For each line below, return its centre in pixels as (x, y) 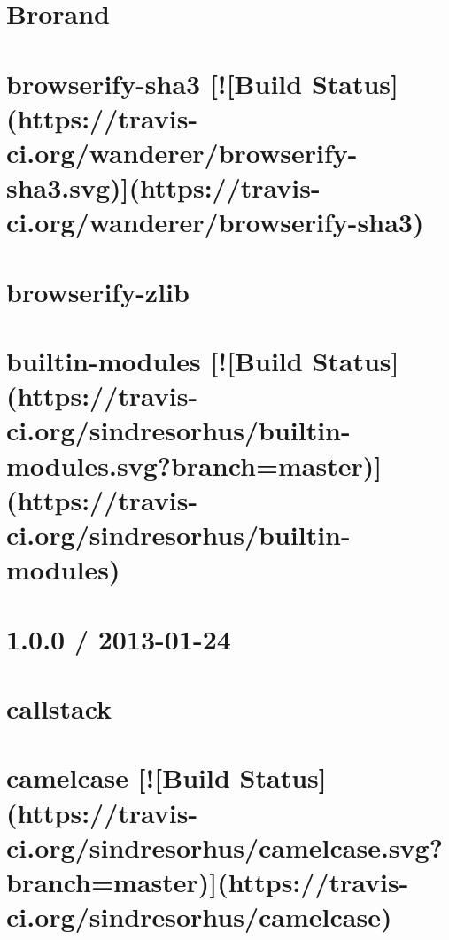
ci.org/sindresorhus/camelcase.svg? (224, 847)
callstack (59, 707)
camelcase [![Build (118, 777)
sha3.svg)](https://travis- (163, 187)
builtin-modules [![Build (155, 361)
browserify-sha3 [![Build (155, 83)
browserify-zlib (98, 291)
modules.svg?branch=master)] (194, 465)
